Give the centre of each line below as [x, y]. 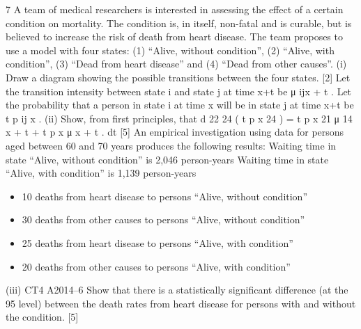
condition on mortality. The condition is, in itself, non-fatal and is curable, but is [179, 23]
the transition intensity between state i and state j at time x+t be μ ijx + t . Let [179, 91]
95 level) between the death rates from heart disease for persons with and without [181, 303]
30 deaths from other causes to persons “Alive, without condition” [163, 219]
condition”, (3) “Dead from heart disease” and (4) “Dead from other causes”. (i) [176, 64]
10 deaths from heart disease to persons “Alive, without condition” [165, 196]
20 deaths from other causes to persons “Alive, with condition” [156, 266]
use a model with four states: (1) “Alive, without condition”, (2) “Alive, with [170, 50]
